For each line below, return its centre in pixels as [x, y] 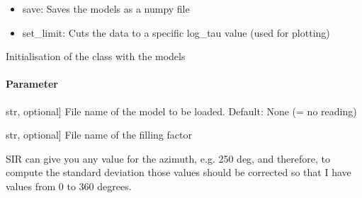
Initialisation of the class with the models [96, 56]
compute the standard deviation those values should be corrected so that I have [179, 172]
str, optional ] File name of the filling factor [99, 135]
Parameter [32, 84]
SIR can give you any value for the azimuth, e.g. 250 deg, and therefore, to [168, 158]
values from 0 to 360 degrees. [69, 186]
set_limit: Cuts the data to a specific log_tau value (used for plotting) [176, 32]
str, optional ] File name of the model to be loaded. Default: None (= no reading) [181, 111]
